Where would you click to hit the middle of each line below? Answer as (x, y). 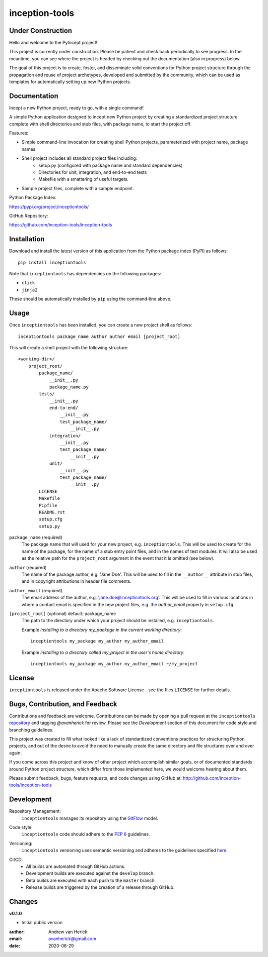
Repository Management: (35, 811)
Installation (27, 239)
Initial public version (42, 923)
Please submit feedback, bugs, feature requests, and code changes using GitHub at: (96, 778)
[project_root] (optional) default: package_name (63, 614)
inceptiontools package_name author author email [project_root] (99, 336)
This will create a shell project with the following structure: (69, 347)
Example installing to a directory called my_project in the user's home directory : (103, 652)
